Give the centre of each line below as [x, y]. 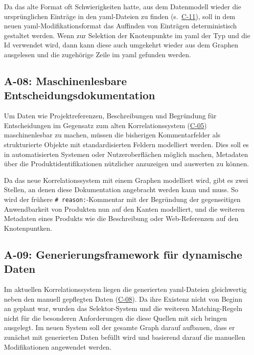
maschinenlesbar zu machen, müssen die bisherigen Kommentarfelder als [112, 135]
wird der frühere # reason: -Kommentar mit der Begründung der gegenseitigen [122, 199]
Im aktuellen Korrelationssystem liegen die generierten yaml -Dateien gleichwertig [126, 289]
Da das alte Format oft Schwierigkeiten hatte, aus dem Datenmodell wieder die [123, 6]
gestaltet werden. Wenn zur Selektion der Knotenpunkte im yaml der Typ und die [127, 35]
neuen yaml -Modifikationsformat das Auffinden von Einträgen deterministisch [120, 26]
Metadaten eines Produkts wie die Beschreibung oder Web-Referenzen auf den [121, 218]
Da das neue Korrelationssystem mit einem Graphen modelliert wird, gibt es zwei [126, 180]
